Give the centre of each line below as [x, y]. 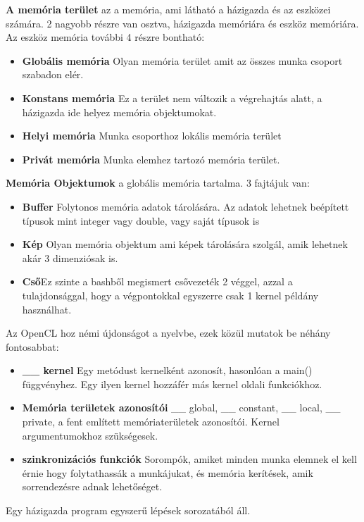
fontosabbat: [32, 346]
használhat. [47, 309]
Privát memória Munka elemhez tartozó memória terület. [151, 159]
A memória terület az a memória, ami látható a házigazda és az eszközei [168, 9]
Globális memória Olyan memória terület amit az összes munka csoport [182, 60]
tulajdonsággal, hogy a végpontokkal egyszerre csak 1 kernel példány [170, 295]
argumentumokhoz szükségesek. [90, 435]
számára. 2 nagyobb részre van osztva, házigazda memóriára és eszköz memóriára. [182, 23]
